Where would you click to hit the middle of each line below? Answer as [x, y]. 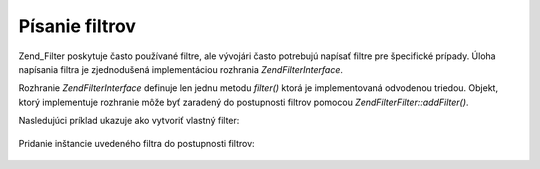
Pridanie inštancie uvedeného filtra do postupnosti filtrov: [136, 143]
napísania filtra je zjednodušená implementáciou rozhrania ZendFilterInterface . [181, 69]
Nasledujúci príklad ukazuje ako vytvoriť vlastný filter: [129, 121]
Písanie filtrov [77, 26]
